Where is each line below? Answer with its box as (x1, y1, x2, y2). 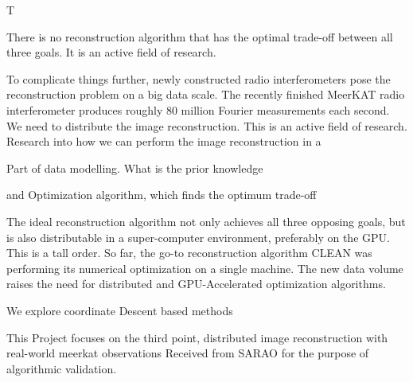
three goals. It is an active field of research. (6, 44, 216, 60)
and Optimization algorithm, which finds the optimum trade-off (6, 186, 317, 203)
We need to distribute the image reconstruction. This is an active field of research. (6, 117, 407, 134)
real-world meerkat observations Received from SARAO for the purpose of (6, 345, 369, 361)
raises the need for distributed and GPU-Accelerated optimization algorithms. (6, 275, 386, 292)
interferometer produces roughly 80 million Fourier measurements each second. (6, 101, 390, 118)
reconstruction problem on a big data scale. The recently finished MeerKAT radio (6, 86, 405, 103)
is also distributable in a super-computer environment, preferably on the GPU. (6, 228, 390, 245)
